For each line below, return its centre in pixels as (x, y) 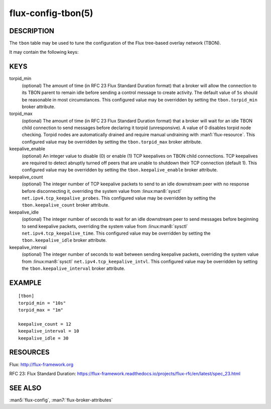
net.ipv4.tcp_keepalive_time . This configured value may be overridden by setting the (116, 233)
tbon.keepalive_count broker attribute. (66, 205)
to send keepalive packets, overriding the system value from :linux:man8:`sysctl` (105, 226)
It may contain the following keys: (44, 52)
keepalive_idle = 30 (43, 338)
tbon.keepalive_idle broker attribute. (64, 240)
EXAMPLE (25, 283)
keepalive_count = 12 (45, 324)
